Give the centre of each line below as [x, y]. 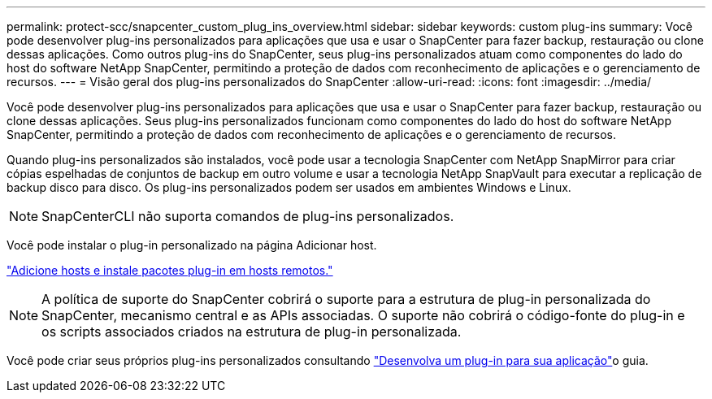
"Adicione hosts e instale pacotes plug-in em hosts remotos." [170, 270]
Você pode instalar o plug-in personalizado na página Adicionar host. [192, 245]
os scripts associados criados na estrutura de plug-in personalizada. [252, 332]
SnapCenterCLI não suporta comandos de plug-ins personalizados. [248, 216]
